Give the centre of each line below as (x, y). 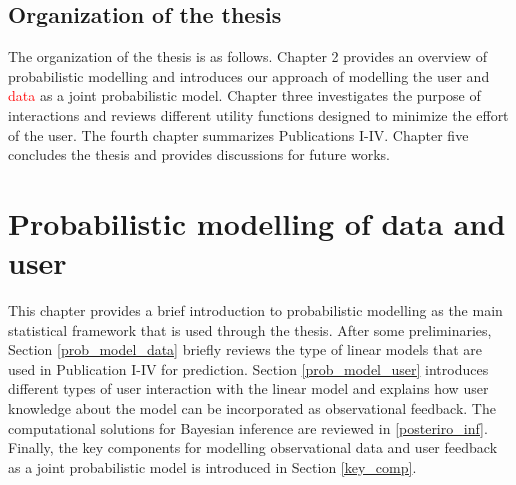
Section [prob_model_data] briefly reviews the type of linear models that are (245, 349)
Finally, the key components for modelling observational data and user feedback (253, 447)
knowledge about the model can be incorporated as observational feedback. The (252, 408)
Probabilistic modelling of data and (257, 222)
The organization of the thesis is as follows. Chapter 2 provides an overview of (247, 56)
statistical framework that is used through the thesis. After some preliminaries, (250, 329)
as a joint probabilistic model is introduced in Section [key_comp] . (212, 466)
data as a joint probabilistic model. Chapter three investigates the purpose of (244, 95)
